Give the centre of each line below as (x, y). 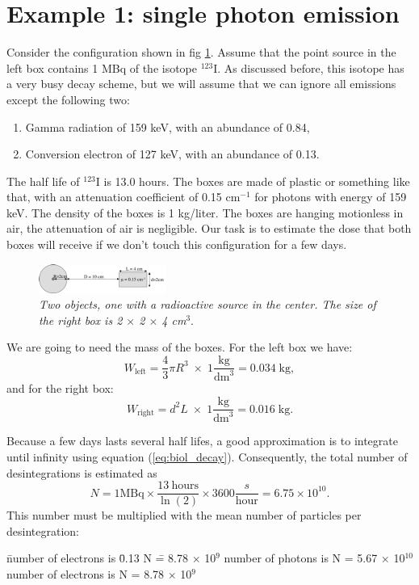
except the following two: (68, 99)
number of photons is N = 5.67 (301, 558)
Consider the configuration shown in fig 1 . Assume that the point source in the (201, 52)
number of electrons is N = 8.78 (86, 574)
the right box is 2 (81, 320)
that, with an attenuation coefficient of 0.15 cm (124, 197)
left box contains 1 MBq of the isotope (102, 67)
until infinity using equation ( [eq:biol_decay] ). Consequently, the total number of (207, 457)
